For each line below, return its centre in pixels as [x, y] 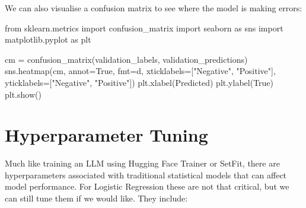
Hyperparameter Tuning [106, 135]
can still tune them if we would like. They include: [96, 198]
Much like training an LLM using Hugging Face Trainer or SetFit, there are [142, 163]
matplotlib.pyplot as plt [48, 39]
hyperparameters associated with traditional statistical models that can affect [146, 175]
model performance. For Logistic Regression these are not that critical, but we [147, 186]
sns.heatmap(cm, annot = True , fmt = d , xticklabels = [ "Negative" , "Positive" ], [140, 71]
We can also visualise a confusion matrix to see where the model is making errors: [154, 8]
